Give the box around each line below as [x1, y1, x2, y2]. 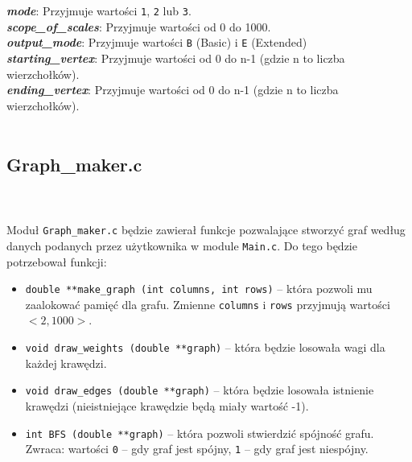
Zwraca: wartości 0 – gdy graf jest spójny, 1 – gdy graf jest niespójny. [25, 440, 369, 457]
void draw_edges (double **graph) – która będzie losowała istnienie [25, 382, 374, 398]
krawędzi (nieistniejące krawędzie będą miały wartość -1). [25, 397, 309, 414]
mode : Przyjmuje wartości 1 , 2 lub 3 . [6, 2, 192, 19]
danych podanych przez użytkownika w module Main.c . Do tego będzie [6, 237, 357, 254]
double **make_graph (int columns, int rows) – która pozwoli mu [25, 280, 373, 297]
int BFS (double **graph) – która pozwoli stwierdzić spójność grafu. [25, 424, 374, 441]
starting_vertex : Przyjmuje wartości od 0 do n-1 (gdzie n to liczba [6, 49, 345, 66]
